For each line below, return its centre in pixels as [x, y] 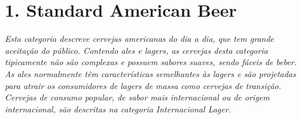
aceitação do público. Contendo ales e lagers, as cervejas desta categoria [136, 50]
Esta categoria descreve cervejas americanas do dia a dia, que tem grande [139, 39]
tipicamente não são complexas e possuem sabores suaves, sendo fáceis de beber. [151, 62]
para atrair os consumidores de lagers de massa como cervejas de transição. [143, 85]
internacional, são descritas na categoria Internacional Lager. [118, 109]
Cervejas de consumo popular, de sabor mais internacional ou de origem [137, 97]
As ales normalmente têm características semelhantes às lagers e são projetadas [150, 73]
